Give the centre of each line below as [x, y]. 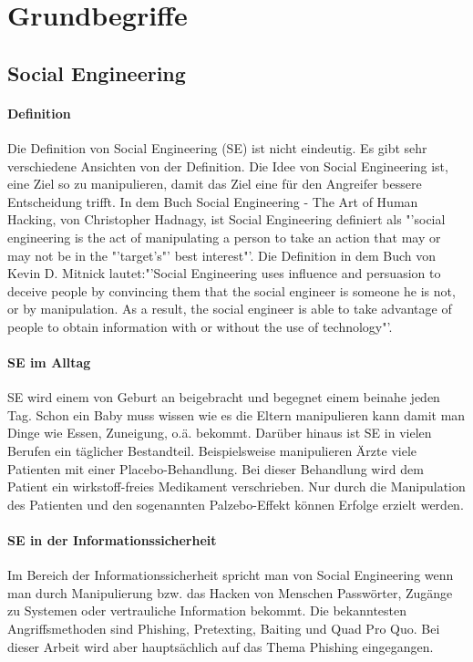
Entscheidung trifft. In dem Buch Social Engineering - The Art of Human [213, 201]
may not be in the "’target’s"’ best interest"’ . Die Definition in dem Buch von [222, 255]
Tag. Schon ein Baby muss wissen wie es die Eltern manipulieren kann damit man [236, 414]
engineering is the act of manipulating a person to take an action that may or [224, 237]
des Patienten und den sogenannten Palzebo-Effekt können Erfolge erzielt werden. [236, 504]
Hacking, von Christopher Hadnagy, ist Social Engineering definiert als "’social [226, 219]
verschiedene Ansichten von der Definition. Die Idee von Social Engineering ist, [228, 165]
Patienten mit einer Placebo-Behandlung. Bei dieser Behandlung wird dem [216, 468]
